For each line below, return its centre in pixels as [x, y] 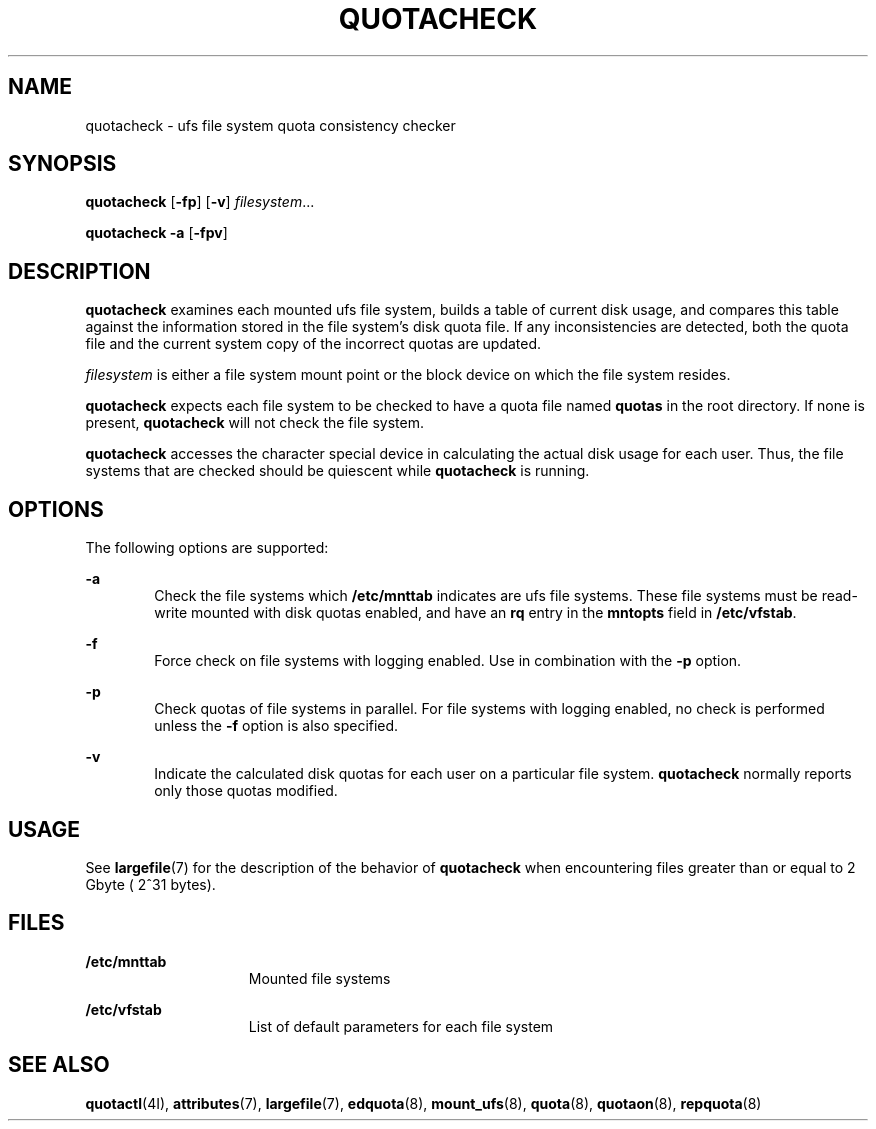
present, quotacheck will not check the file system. [254, 423]
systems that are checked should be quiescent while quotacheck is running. [337, 471]
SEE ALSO [59, 1065]
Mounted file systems [319, 978]
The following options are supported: [207, 548]
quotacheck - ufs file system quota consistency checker [270, 125]
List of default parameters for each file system [401, 1026]
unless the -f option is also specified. [276, 726]
